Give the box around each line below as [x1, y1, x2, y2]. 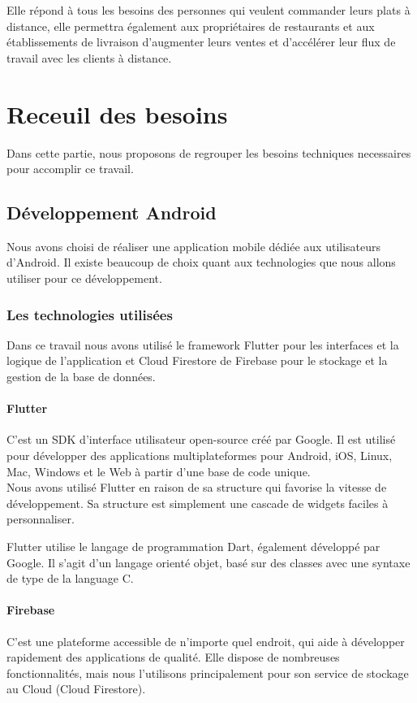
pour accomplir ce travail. [6, 160, 134, 177]
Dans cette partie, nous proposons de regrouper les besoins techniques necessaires [6, 144, 411, 161]
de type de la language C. [6, 570, 134, 587]
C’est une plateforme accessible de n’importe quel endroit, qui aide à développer [6, 632, 405, 649]
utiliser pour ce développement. [6, 270, 162, 287]
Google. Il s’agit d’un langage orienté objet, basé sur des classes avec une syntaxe [6, 553, 411, 571]
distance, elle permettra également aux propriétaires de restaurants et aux [6, 17, 375, 34]
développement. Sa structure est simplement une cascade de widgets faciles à [6, 494, 389, 511]
